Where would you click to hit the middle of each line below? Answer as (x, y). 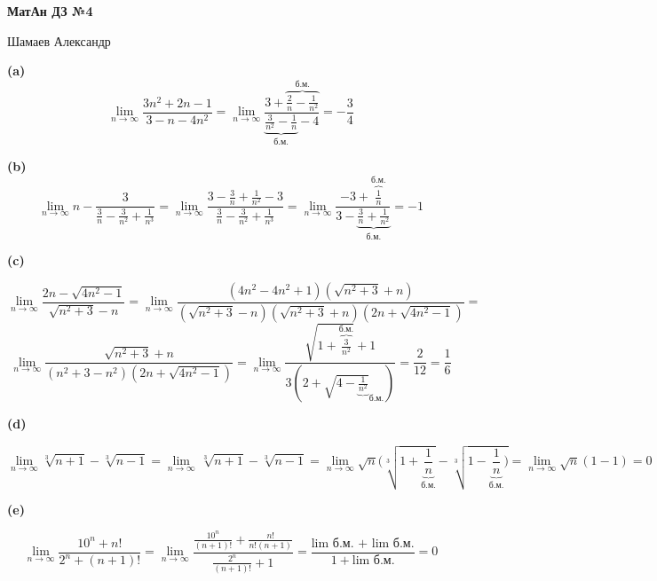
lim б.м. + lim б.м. (363, 543)
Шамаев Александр (59, 40)
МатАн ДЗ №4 (50, 11)
